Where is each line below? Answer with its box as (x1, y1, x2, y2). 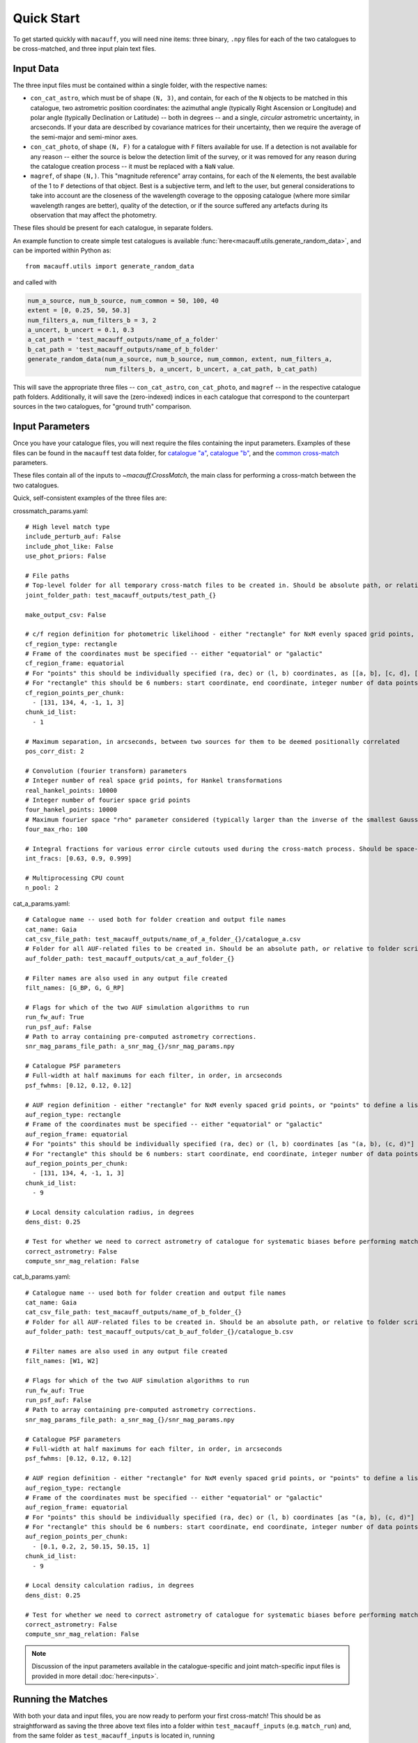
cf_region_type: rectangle (25, 640, 118, 648)
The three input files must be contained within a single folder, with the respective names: (13, 81, 268, 89)
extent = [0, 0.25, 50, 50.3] (27, 307, 131, 314)
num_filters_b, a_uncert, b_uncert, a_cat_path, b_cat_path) (104, 365, 318, 373)
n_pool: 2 (25, 884, 59, 892)
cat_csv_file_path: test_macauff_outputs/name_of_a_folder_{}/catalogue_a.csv (25, 935, 301, 943)
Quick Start (13, 10, 80, 26)
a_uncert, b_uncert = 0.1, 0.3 (27, 326, 135, 334)
